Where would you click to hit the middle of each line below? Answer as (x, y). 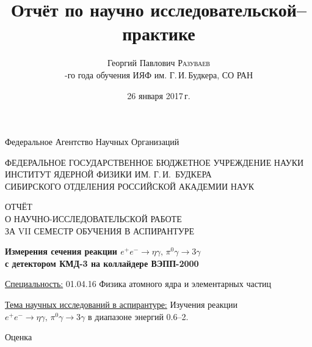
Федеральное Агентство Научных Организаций (92, 142)
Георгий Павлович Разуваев (159, 63)
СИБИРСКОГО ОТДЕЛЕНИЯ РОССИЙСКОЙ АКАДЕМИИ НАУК (130, 186)
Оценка (19, 337)
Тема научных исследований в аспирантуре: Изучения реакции (121, 304)
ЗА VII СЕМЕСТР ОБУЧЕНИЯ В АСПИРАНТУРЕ (100, 230)
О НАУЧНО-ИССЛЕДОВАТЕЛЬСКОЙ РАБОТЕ (93, 219)
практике (159, 33)
